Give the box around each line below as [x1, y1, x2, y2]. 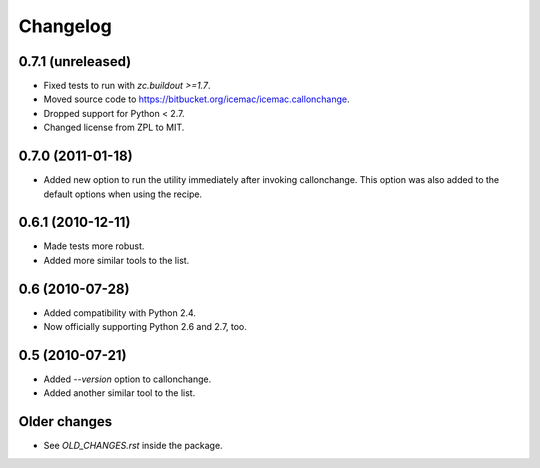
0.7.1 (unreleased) [18, 53, 132, 70]
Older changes [18, 413, 113, 430]
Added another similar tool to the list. [43, 387, 196, 399]
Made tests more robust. [43, 240, 145, 252]
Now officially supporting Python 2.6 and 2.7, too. [43, 321, 247, 333]
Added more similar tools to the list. [43, 254, 190, 266]
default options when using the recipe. [43, 188, 203, 200]
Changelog [18, 15, 112, 37]
